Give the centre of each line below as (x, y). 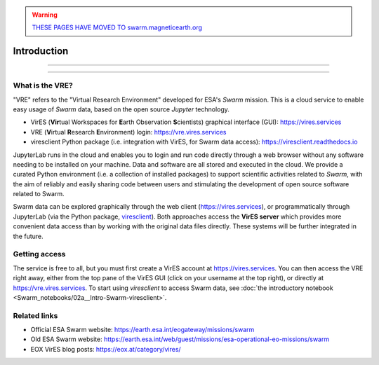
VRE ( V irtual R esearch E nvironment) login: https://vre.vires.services (128, 132)
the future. (28, 236)
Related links (35, 315)
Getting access (39, 254)
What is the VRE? (43, 85)
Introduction (41, 51)
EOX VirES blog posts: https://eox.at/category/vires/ (106, 349)
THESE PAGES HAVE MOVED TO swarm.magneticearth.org (117, 27)
